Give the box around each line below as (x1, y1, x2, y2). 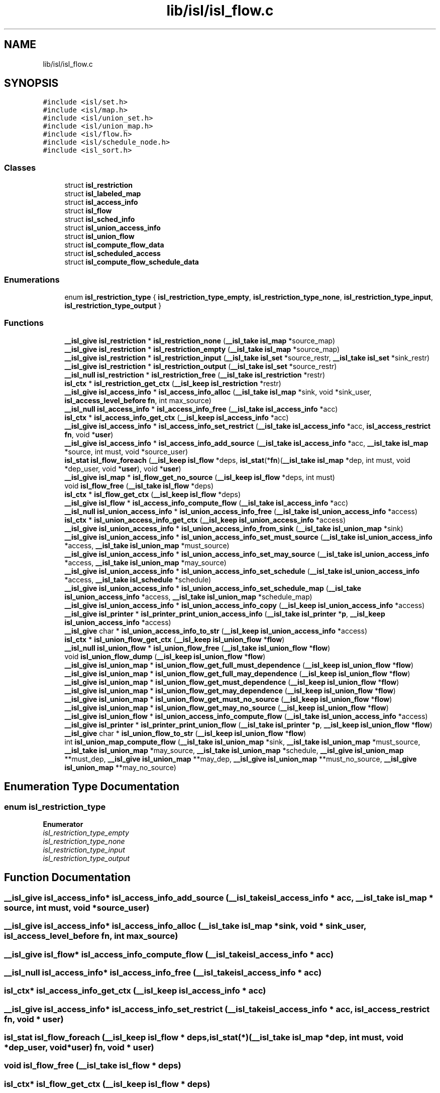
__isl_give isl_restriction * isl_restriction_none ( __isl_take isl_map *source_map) (64, 336, 336, 345)
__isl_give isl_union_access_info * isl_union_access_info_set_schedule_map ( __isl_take (64, 583, 362, 592)
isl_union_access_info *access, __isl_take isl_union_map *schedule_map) (64, 592, 312, 601)
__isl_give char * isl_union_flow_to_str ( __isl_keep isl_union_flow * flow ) (64, 728, 306, 738)
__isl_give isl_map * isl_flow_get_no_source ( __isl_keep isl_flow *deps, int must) (64, 472, 335, 481)
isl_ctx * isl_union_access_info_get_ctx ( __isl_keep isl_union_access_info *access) (64, 515, 346, 524)
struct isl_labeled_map (64, 189, 141, 198)
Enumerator (43, 819, 83, 828)
